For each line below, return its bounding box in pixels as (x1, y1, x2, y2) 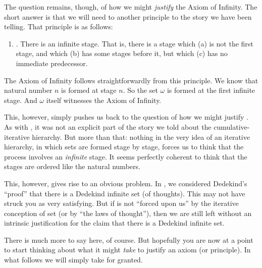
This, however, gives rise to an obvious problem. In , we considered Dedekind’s (4, 178, 247, 188)
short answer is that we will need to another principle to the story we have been (4, 11, 252, 22)
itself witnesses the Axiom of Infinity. (46, 94, 162, 105)
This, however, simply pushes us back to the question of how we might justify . (4, 112, 248, 122)
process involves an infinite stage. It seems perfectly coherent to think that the (4, 151, 247, 162)
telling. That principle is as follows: (4, 21, 113, 32)
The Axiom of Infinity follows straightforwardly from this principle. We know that (4, 75, 258, 85)
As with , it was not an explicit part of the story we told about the (4, 121, 212, 132)
